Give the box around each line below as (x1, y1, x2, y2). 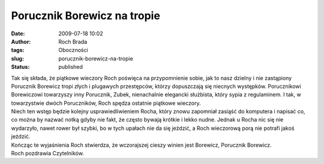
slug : (11, 54, 24, 62)
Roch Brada (58, 38, 88, 45)
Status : (11, 63, 30, 71)
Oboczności (58, 47, 88, 54)
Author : (11, 38, 31, 45)
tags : (11, 47, 25, 54)
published (58, 63, 83, 71)
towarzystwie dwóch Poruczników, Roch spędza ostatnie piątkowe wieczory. (11, 99, 201, 107)
